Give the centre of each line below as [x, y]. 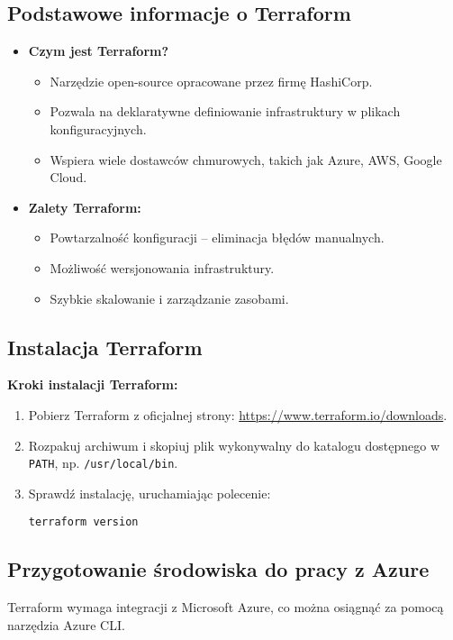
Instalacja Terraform [105, 347]
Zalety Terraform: [85, 207]
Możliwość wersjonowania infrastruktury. [162, 267]
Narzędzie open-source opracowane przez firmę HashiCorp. [211, 81]
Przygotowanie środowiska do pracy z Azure [218, 569]
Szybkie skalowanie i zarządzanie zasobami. [169, 298]
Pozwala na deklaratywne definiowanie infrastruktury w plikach [225, 111]
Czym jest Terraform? [99, 51]
